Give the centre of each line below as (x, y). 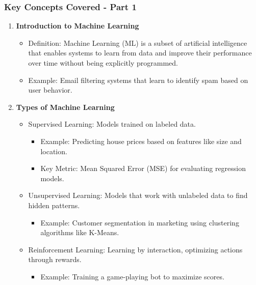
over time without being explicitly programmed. (103, 63)
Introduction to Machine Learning (78, 26)
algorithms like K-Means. (80, 232)
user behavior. (50, 90)
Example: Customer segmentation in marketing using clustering (140, 222)
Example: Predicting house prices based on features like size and (141, 141)
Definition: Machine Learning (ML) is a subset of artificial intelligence (138, 42)
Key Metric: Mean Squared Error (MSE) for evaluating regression (143, 168)
